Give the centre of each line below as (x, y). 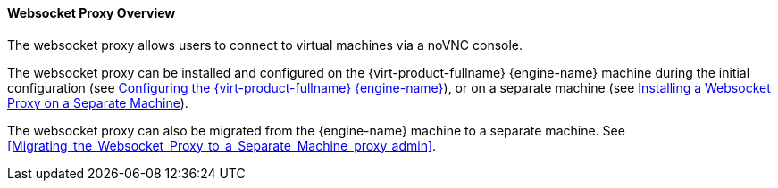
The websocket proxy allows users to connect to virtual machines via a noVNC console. (265, 45)
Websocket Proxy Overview (92, 13)
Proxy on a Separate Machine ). (98, 102)
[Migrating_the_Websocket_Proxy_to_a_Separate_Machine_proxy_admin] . (222, 145)
